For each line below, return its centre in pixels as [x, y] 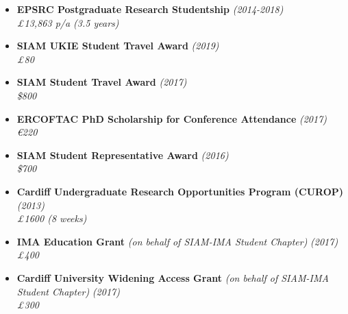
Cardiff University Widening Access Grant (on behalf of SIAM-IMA [173, 277]
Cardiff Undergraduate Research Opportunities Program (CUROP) [180, 191]
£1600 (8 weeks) [52, 218]
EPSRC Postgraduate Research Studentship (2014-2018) [150, 9]
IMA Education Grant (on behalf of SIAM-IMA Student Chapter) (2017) [177, 241]
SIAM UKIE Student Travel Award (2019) [118, 46]
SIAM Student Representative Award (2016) [123, 155]
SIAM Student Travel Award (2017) [102, 82]
